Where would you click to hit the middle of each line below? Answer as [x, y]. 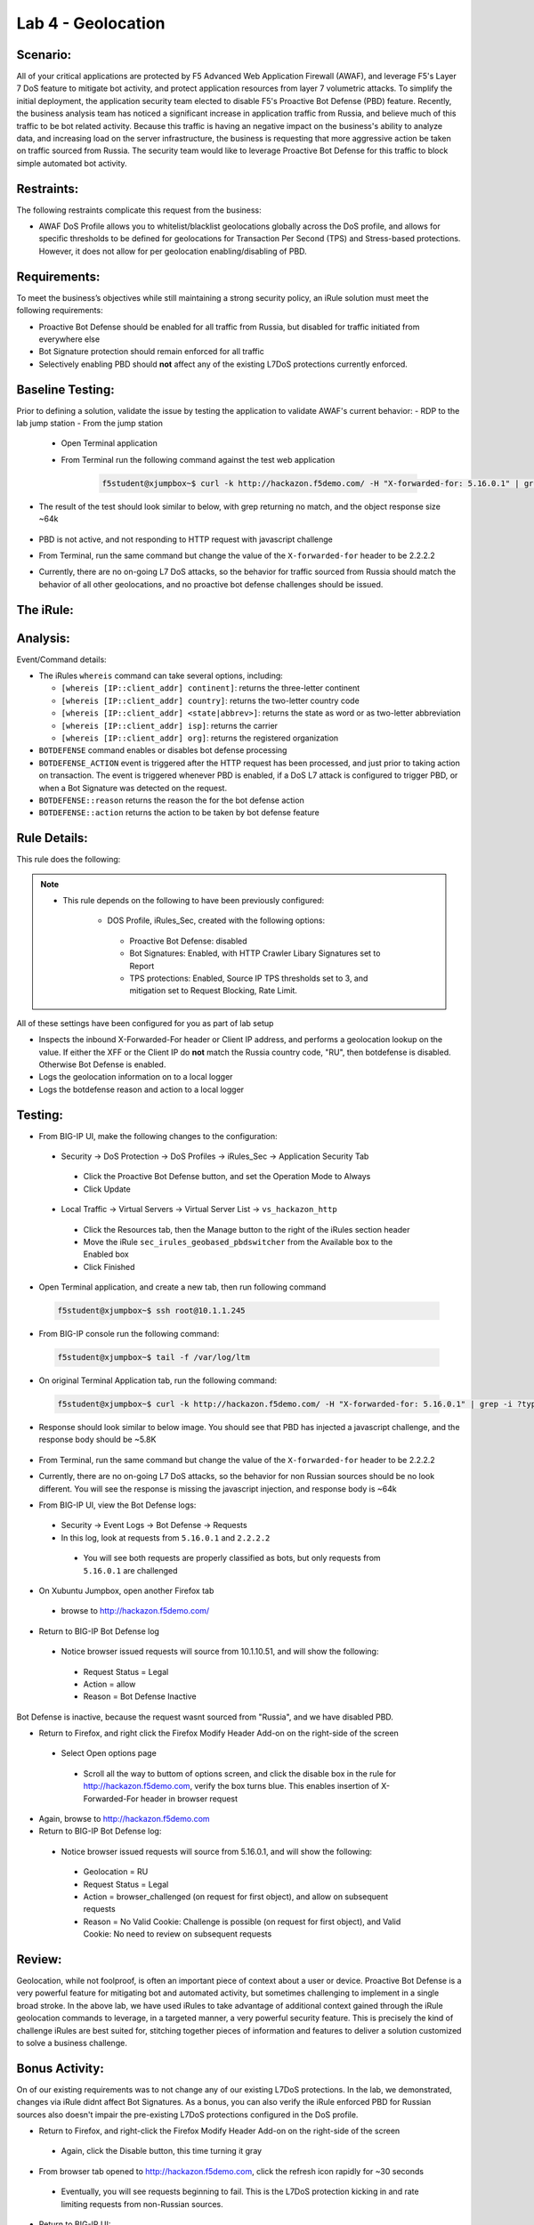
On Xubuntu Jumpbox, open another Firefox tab [126, 1590]
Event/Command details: [61, 659]
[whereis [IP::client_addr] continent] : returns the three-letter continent [210, 688]
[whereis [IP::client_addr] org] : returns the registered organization [200, 738]
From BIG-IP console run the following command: [129, 1334]
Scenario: [44, 55]
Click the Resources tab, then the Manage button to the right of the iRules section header [247, 1229]
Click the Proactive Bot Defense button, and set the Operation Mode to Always [227, 1177]
